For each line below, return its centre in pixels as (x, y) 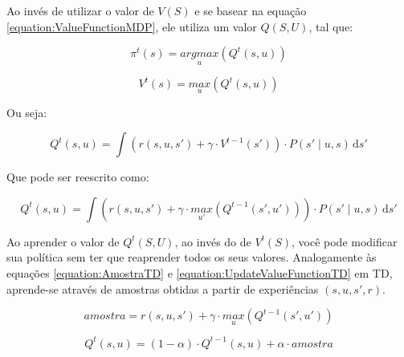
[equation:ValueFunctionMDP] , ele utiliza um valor (132, 26)
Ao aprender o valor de (63, 241)
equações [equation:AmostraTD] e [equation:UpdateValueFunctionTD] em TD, (200, 273)
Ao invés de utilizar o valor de (80, 10)
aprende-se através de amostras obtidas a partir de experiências (163, 288)
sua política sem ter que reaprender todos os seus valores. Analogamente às (192, 257)
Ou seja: (27, 112)
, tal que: (331, 26)
